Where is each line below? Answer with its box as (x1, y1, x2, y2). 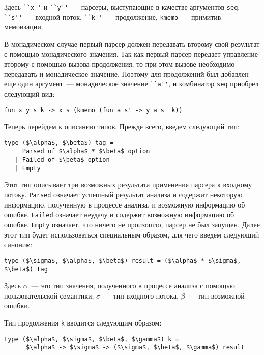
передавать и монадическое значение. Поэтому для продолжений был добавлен (4, 68, 249, 79)
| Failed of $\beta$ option (15, 156, 110, 164)
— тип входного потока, (104, 290, 179, 301)
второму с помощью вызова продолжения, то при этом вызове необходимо (4, 58, 235, 69)
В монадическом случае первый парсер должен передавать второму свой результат (4, 38, 260, 49)
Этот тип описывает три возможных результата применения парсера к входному (4, 179, 252, 190)
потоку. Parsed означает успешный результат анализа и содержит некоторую (4, 189, 243, 199)
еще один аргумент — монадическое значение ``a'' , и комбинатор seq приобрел (4, 78, 259, 89)
